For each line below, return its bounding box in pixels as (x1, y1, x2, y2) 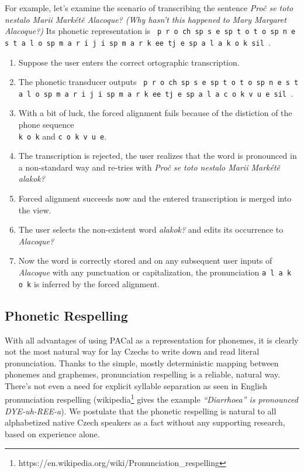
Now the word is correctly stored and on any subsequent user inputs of (18, 254, 272, 267)
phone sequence (18, 118, 74, 130)
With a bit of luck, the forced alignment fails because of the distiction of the (18, 107, 292, 119)
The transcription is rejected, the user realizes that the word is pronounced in (18, 149, 297, 162)
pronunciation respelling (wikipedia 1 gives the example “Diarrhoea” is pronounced (5, 392, 298, 406)
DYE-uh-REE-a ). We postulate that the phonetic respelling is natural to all (5, 404, 277, 417)
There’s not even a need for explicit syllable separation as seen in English (5, 379, 268, 392)
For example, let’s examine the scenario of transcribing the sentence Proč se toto (5, 2, 293, 13)
